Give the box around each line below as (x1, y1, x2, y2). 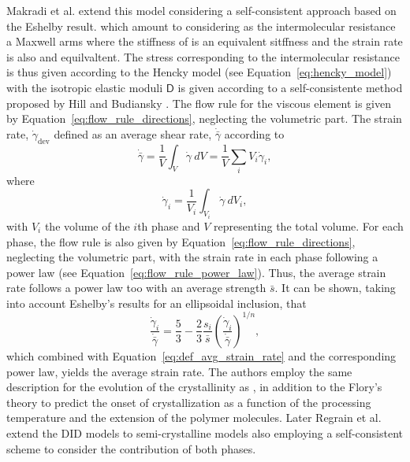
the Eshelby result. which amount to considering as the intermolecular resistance (6, 17, 396, 34)
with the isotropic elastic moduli (6, 79, 163, 95)
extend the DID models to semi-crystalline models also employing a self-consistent (6, 424, 404, 441)
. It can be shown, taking (274, 279, 396, 296)
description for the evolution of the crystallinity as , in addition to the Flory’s (6, 379, 382, 395)
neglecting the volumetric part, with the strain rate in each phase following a (6, 249, 378, 265)
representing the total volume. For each (214, 217, 404, 234)
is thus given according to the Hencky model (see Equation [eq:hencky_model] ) (6, 64, 392, 80)
